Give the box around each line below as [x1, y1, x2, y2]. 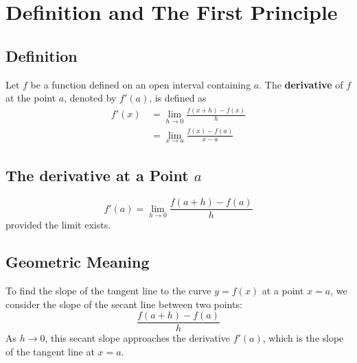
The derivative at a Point [5, 165, 189, 186]
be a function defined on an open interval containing [30, 77, 251, 91]
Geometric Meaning [5, 251, 150, 272]
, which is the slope [262, 331, 344, 345]
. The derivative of [259, 77, 343, 91]
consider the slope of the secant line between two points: [5, 296, 242, 311]
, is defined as [149, 91, 207, 105]
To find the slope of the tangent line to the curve [5, 283, 211, 297]
